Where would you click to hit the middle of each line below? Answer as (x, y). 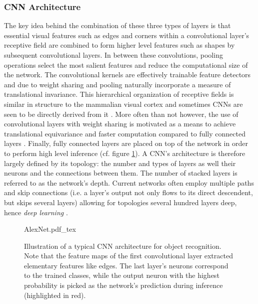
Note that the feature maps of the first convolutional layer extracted (128, 256)
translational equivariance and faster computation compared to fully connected (125, 133)
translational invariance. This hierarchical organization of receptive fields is (119, 94)
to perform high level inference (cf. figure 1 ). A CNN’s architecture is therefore (125, 153)
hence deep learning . (36, 212)
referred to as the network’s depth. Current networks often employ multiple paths (129, 182)
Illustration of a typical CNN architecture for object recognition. (123, 246)
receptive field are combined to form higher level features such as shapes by (119, 45)
